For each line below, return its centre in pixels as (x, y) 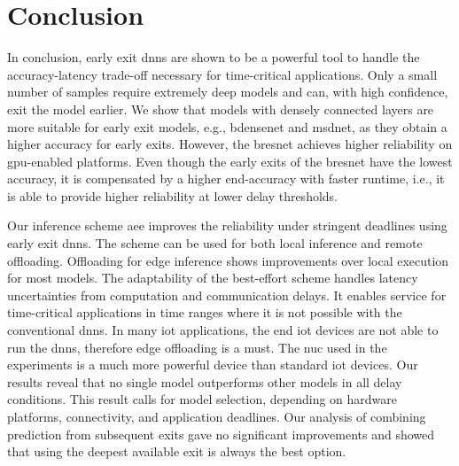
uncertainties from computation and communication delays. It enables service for (227, 295)
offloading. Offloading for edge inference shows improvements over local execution (228, 260)
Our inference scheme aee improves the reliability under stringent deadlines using (227, 225)
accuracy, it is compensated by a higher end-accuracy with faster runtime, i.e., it (226, 179)
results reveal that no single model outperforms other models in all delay (205, 381)
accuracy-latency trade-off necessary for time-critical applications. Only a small (222, 74)
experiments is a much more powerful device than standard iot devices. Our (213, 365)
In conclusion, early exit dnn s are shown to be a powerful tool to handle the (214, 57)
